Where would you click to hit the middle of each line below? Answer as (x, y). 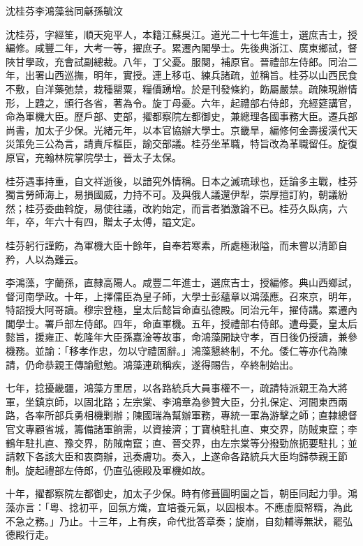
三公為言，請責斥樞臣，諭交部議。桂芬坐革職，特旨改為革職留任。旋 (191, 143)
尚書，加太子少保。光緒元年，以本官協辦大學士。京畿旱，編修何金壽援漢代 (177, 130)
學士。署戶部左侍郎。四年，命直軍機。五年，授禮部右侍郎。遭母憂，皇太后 (186, 323)
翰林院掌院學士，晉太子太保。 (113, 157)
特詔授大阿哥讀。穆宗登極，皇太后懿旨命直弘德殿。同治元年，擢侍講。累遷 (177, 310)
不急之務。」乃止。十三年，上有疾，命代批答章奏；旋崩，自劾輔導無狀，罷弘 (179, 521)
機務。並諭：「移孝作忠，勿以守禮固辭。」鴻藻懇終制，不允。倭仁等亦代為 (172, 351)
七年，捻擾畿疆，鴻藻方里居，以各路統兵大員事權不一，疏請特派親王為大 (172, 388)
